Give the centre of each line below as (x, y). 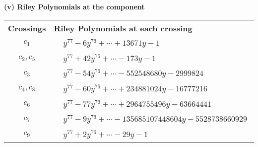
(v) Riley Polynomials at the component (74, 6)
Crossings (27, 28)
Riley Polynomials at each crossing (123, 28)
